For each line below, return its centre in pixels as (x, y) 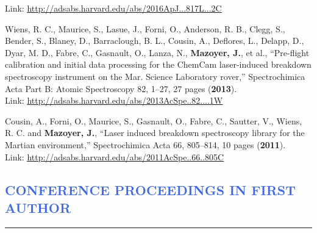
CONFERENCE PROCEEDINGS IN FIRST (150, 189)
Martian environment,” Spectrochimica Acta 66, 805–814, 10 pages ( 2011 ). (145, 144)
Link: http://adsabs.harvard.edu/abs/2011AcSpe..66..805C (115, 156)
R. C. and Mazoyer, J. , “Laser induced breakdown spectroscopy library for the (155, 133)
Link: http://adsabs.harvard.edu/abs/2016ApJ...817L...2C (113, 8)
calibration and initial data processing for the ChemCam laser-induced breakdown (158, 64)
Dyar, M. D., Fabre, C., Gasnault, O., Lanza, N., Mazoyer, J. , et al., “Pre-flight (157, 52)
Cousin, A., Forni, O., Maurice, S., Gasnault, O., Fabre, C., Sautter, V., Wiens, (154, 120)
